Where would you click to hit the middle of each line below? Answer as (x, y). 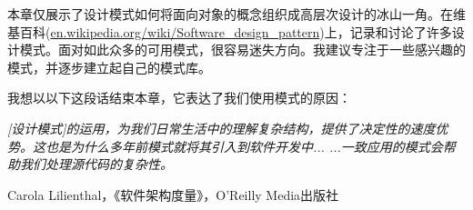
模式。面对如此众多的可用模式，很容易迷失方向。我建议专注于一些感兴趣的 (242, 50)
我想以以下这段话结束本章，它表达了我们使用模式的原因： (179, 98)
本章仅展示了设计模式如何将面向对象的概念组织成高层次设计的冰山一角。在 (230, 14)
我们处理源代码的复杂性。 (96, 164)
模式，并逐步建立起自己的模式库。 (109, 67)
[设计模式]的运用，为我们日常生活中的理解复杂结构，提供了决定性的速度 (221, 128)
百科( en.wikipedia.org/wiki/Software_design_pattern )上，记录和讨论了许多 (236, 31)
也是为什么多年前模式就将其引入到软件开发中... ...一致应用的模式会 (244, 146)
